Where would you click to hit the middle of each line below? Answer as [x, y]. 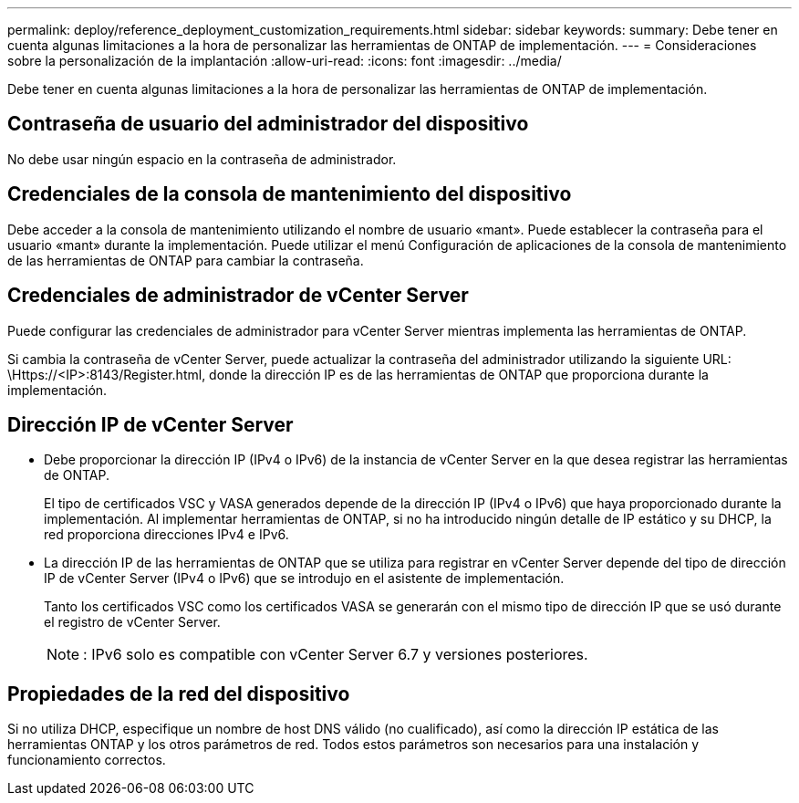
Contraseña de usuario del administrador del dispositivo [268, 124]
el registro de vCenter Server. [132, 622]
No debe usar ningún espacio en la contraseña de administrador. [202, 159]
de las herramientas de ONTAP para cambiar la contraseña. [186, 260]
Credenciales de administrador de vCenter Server [238, 296]
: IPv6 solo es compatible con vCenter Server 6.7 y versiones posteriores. [336, 655]
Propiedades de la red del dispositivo [179, 693]
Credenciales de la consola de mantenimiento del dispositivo [290, 194]
